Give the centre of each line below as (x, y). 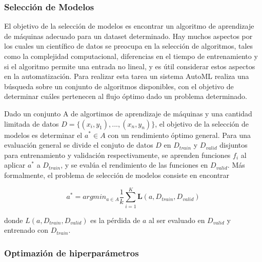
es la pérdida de (115, 220)
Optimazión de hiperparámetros (72, 253)
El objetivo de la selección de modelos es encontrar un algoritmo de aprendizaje (129, 26)
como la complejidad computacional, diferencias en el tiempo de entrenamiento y (131, 56)
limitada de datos (32, 123)
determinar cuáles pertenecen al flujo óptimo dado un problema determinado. (126, 96)
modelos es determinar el (43, 135)
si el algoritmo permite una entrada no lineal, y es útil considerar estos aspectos (130, 66)
